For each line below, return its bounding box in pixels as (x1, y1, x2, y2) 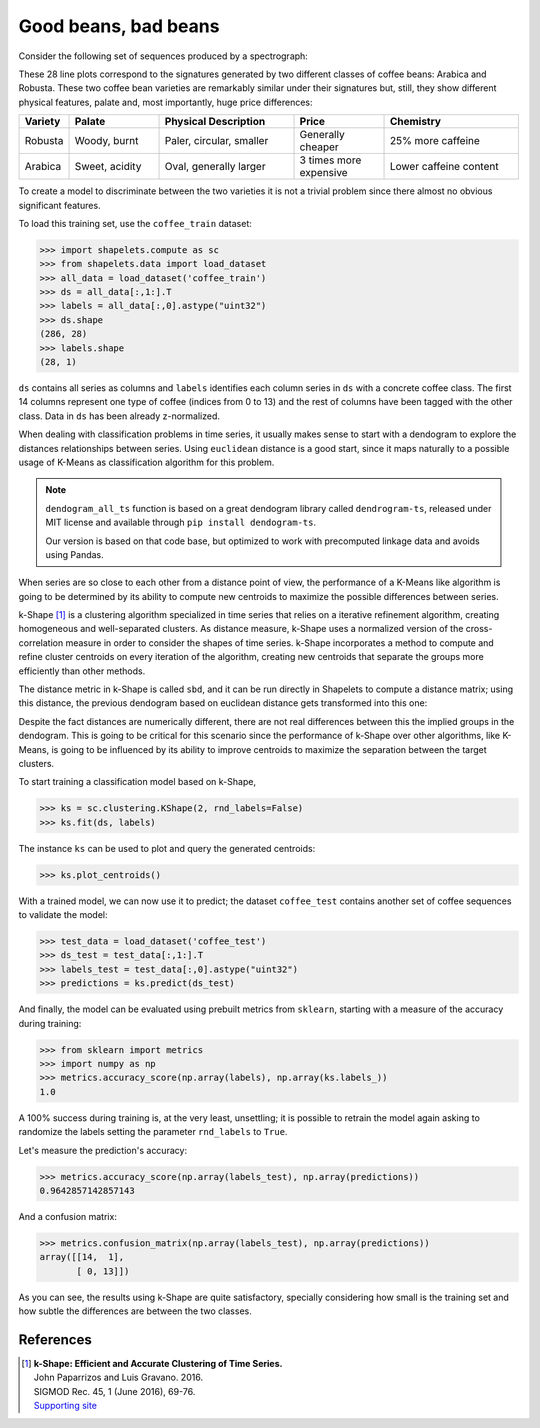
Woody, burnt (74, 134, 139, 148)
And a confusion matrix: (18, 1210, 117, 1222)
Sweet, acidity (74, 160, 142, 174)
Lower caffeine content (389, 160, 499, 174)
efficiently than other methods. (18, 665, 146, 677)
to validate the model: (18, 909, 108, 921)
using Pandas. (45, 548, 104, 560)
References (18, 1331, 92, 1348)
